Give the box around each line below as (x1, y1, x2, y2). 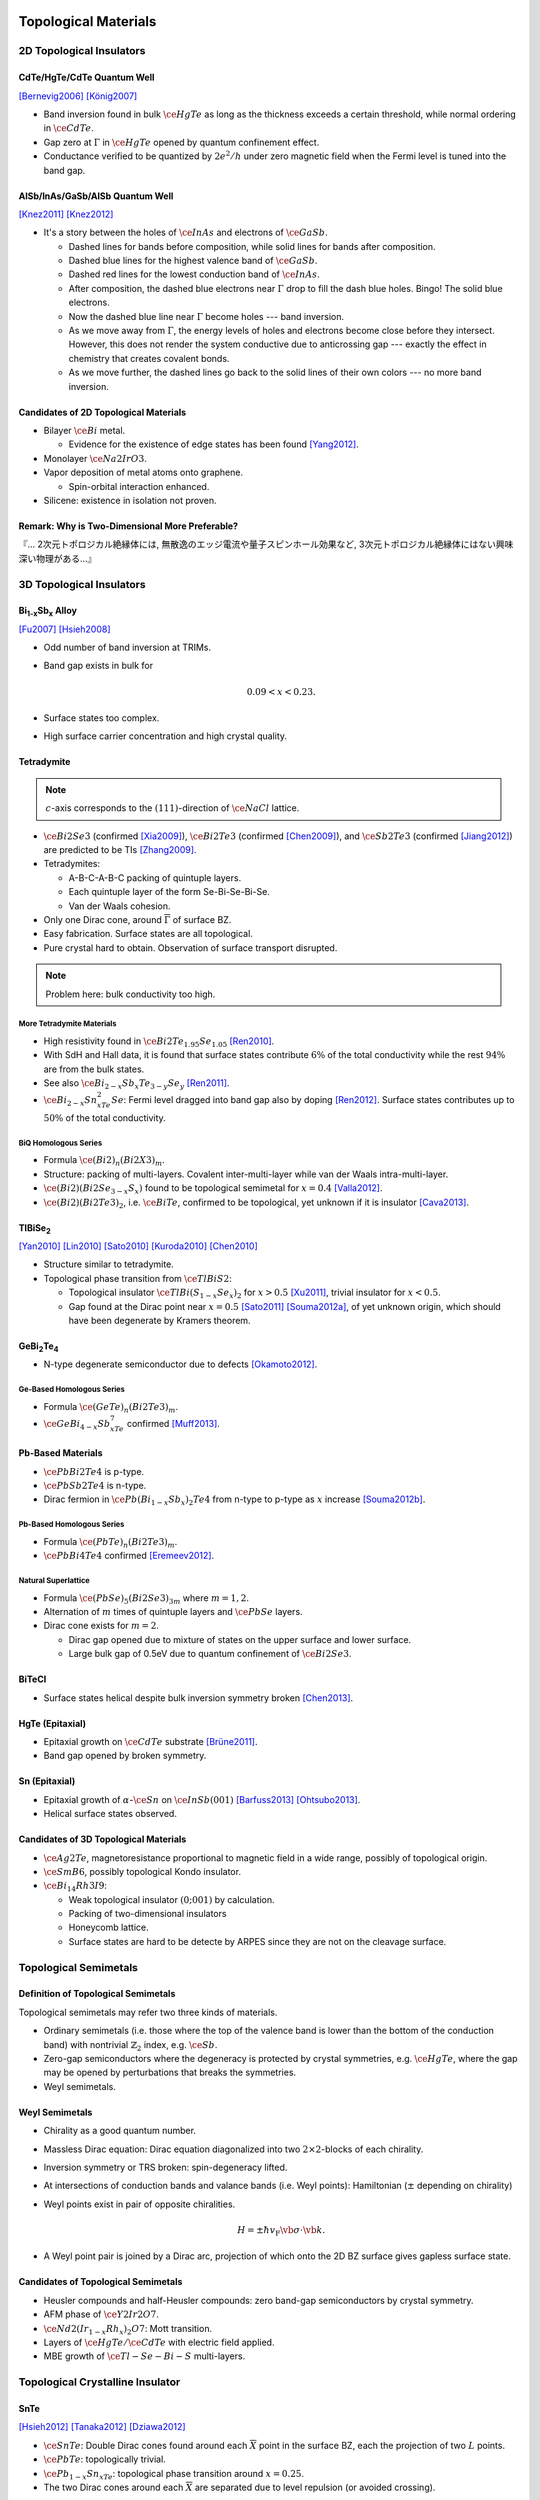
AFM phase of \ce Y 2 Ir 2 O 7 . (43, 2308, 160, 2320)
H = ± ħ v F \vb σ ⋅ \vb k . (236, 2224, 326, 2238)
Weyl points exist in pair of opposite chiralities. (43, 2198, 236, 2210)
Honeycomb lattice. (68, 1921, 149, 1934)
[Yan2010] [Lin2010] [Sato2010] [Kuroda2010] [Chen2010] (18, 1240, 259, 1252)
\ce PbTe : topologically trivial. (43, 2453, 167, 2465)
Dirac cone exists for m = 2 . (43, 1620, 160, 1632)
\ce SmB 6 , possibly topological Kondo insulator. (43, 1865, 242, 1877)
